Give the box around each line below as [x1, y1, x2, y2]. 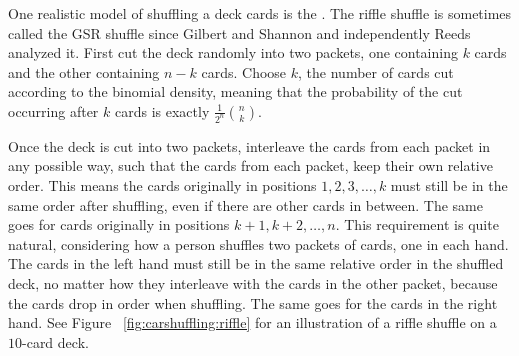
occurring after [8, 100, 99, 121]
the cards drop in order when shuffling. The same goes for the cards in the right [8, 292, 498, 313]
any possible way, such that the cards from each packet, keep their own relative [8, 155, 493, 176]
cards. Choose [201, 61, 287, 82]
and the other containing [8, 61, 160, 82]
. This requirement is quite [335, 214, 499, 235]
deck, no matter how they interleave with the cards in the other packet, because [8, 273, 498, 293]
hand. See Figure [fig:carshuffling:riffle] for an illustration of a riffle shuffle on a [8, 312, 497, 333]
